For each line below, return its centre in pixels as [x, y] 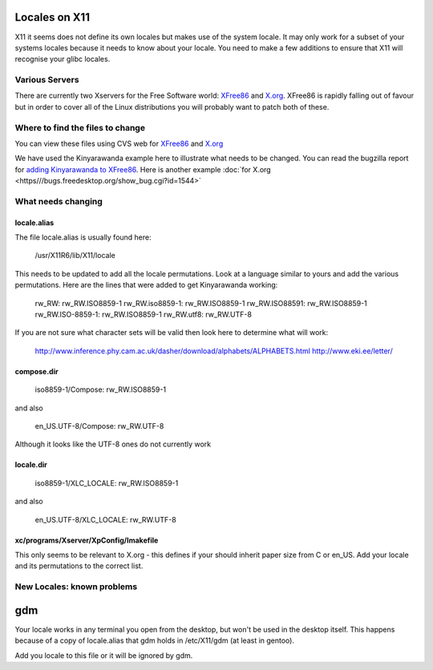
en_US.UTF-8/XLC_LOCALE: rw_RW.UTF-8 [105, 519]
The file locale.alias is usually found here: [83, 237]
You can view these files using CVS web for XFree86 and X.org [119, 143]
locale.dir [31, 465]
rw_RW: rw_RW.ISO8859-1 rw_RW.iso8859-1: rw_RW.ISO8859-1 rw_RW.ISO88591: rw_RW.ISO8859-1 [201, 303]
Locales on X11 [52, 17]
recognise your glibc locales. [63, 59]
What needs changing [59, 201]
